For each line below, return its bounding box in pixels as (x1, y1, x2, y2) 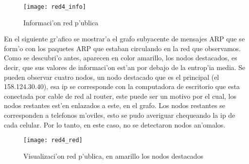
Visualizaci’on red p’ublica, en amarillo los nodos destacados (23, 150, 203, 161)
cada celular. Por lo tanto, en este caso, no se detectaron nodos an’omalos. (4, 119, 226, 129)
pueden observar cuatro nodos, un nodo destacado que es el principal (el (4, 72, 219, 82)
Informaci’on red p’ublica (23, 17, 99, 27)
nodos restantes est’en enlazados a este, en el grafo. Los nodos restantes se (4, 100, 225, 110)
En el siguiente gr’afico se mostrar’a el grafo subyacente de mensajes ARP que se (4, 34, 245, 44)
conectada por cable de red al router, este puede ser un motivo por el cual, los (4, 91, 236, 101)
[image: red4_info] (23, 3, 86, 10)
